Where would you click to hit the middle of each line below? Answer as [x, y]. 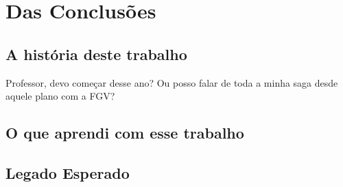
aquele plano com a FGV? [60, 96]
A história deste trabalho [96, 54]
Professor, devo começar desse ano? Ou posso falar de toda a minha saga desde [172, 82]
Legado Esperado [68, 172]
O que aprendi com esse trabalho [125, 133]
